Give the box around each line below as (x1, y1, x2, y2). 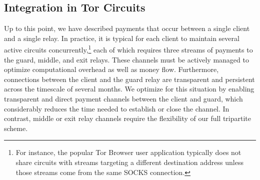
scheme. (4, 122, 28, 133)
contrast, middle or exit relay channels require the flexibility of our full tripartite (4, 113, 251, 123)
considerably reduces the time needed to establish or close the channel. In (4, 103, 229, 113)
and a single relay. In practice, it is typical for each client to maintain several (4, 32, 239, 43)
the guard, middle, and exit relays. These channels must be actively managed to (4, 54, 249, 64)
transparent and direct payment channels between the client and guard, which (4, 93, 243, 104)
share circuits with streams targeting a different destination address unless (15, 156, 243, 167)
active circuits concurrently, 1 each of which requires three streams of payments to (4, 43, 253, 55)
